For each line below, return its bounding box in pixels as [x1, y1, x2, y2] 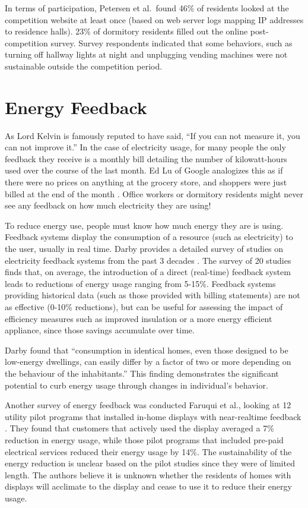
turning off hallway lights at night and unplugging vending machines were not [5, 48, 288, 61]
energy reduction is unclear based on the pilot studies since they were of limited [5, 457, 295, 469]
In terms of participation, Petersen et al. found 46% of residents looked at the [5, 2, 289, 14]
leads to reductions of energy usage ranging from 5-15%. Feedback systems [5, 277, 276, 289]
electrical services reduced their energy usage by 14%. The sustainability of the [5, 445, 292, 457]
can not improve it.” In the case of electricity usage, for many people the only [5, 141, 286, 153]
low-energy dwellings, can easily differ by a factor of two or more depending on [5, 355, 291, 368]
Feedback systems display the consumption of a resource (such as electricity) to [5, 231, 293, 243]
